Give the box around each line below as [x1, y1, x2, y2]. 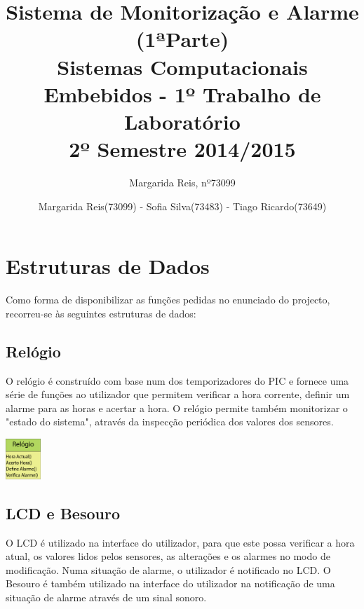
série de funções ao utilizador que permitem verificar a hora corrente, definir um [6, 387, 350, 402]
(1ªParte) [135, 25, 229, 53]
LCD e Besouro [6, 502, 120, 524]
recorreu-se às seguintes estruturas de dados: [6, 306, 196, 320]
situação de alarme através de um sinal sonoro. [6, 590, 207, 605]
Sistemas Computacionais [57, 52, 308, 81]
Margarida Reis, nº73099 [129, 175, 236, 190]
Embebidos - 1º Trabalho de [43, 79, 321, 108]
